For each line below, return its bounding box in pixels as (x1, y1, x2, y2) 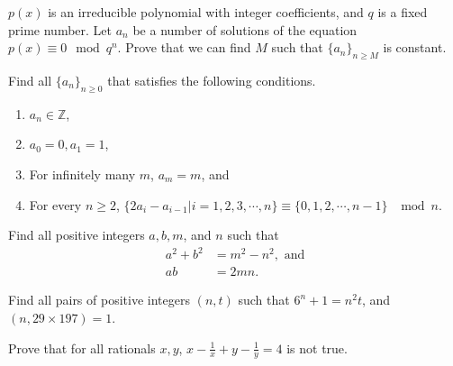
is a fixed (377, 3, 428, 21)
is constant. (383, 38, 447, 57)
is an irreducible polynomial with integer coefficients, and (48, 3, 364, 21)
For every (29, 195, 82, 214)
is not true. (286, 338, 348, 357)
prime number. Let (8, 20, 112, 39)
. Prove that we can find (117, 38, 251, 57)
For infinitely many (29, 164, 136, 183)
